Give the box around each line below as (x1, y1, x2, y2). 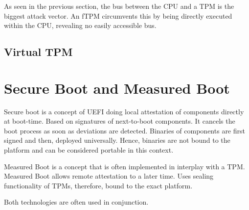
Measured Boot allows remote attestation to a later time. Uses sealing (4, 171, 214, 181)
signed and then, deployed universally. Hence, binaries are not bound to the (4, 135, 230, 145)
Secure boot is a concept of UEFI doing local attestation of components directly (4, 106, 244, 116)
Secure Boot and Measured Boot (4, 78, 230, 98)
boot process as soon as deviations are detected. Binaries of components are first (4, 125, 245, 135)
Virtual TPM (4, 44, 73, 59)
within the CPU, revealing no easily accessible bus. (4, 20, 157, 30)
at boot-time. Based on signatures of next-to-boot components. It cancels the (4, 116, 235, 126)
